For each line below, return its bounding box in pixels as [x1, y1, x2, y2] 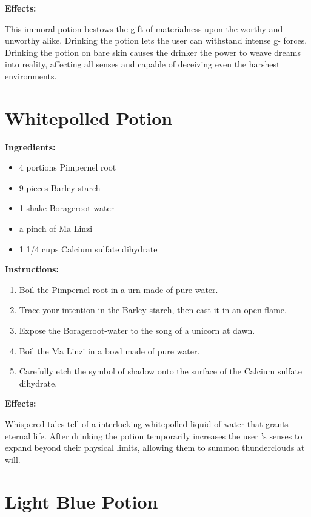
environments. [5, 69, 57, 82]
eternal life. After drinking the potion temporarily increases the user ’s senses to [5, 429, 303, 442]
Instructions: [5, 263, 59, 275]
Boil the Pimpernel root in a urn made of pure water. [19, 283, 218, 296]
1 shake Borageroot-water [19, 201, 115, 214]
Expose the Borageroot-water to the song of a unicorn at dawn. [19, 324, 255, 337]
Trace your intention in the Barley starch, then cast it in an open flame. [19, 303, 287, 316]
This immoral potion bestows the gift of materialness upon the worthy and [5, 22, 283, 35]
